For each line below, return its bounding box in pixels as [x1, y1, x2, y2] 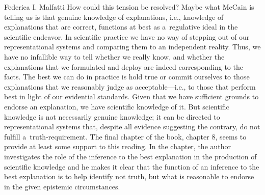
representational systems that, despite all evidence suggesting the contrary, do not [4, 121, 260, 132]
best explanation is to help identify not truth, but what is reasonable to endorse [4, 171, 254, 182]
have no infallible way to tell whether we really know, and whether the [4, 51, 225, 62]
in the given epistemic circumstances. [4, 181, 120, 191]
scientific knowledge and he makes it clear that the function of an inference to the [4, 161, 259, 172]
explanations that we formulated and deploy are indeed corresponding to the [4, 61, 243, 72]
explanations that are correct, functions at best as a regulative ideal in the [4, 21, 238, 32]
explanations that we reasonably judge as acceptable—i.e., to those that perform [4, 81, 256, 92]
